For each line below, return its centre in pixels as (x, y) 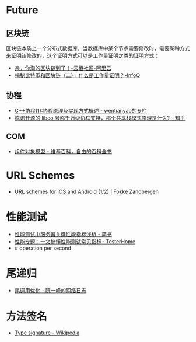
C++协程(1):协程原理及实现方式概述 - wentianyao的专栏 (81, 110)
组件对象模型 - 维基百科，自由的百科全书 (63, 151)
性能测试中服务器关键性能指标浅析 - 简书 (63, 234)
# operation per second (43, 248)
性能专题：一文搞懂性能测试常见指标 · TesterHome (75, 241)
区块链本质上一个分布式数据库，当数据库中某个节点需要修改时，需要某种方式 (98, 48)
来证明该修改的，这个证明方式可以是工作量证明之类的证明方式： (83, 55)
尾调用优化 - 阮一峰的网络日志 (50, 291)
